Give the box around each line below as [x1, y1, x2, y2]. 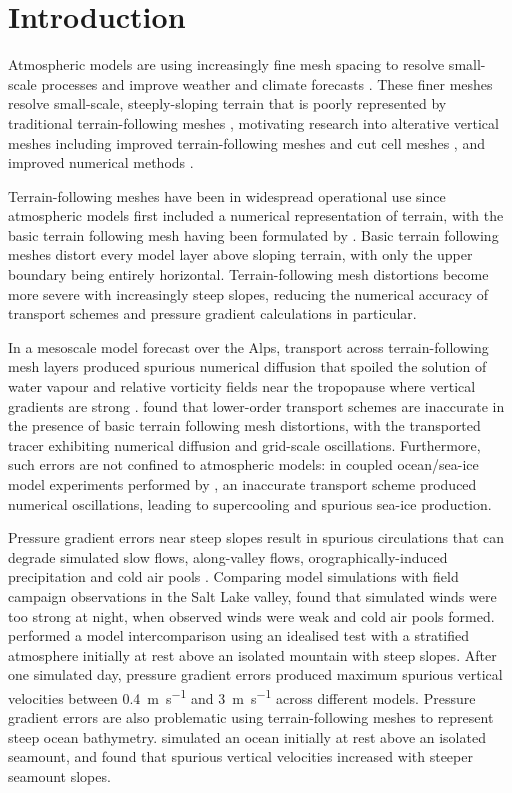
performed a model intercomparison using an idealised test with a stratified [8, 625, 470, 646]
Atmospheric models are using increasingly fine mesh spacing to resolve [8, 54, 445, 75]
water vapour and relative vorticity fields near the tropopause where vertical [8, 376, 476, 397]
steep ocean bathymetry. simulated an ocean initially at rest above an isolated [8, 726, 486, 747]
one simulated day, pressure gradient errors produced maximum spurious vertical [8, 664, 503, 685]
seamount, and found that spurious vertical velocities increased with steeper [8, 746, 473, 767]
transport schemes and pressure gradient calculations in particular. [8, 303, 417, 324]
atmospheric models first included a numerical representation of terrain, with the [8, 205, 504, 226]
